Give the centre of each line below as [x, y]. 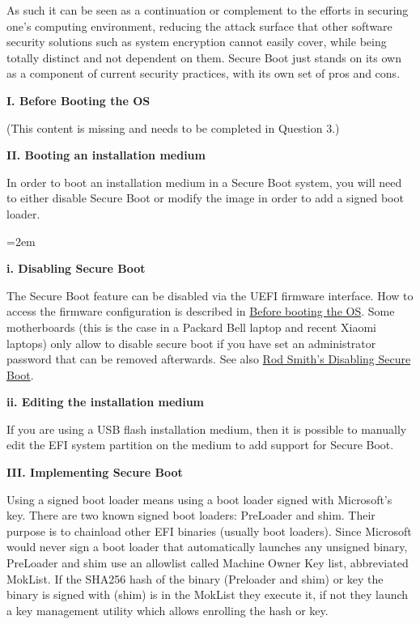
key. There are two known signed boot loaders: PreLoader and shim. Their [191, 515]
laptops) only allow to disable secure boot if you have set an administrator [191, 343]
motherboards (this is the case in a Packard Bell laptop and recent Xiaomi [192, 327]
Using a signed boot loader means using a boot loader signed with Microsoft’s [199, 499]
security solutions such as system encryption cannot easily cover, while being [197, 42]
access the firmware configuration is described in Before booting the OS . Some [201, 311]
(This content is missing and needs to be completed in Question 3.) [173, 127]
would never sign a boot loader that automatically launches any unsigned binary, [207, 547]
